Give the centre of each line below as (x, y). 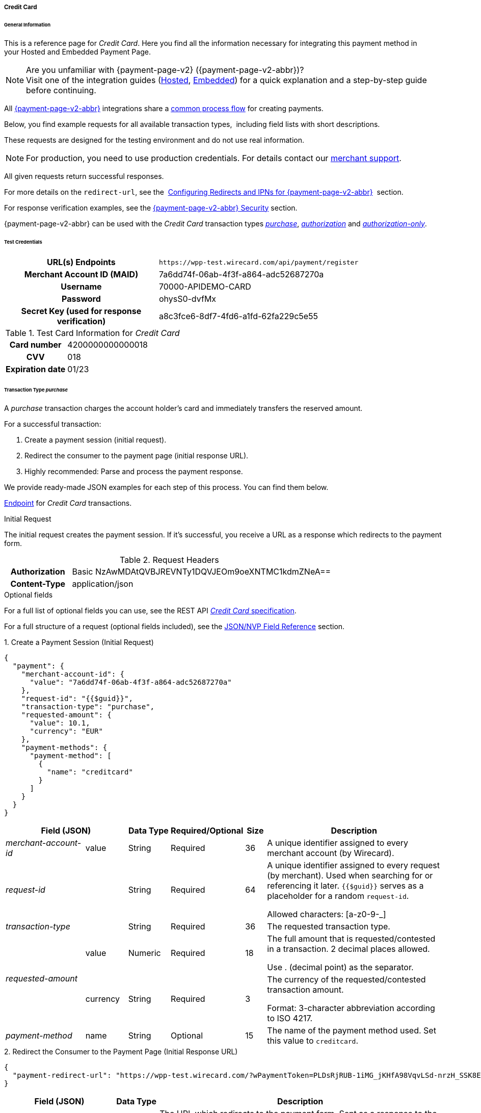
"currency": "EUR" (66, 731)
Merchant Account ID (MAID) (81, 275)
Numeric (144, 953)
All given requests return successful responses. (84, 176)
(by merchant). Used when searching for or (350, 876)
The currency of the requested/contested (346, 980)
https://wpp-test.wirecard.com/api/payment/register (259, 262)
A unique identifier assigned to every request (353, 865)
